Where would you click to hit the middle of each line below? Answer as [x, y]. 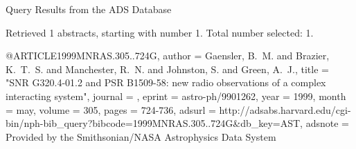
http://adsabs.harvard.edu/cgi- [285, 109]
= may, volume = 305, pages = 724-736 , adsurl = [111, 109]
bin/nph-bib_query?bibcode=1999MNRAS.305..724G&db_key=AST [153, 123]
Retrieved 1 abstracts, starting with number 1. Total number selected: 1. [160, 32]
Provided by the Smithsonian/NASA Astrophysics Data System [141, 136]
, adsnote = [324, 123]
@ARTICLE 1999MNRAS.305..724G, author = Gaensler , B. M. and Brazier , [168, 56]
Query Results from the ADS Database [89, 9]
